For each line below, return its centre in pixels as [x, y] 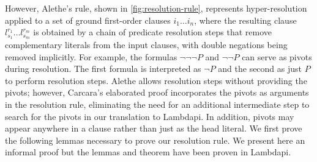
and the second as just [260, 69]
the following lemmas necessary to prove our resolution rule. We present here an [155, 140]
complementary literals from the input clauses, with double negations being [146, 45]
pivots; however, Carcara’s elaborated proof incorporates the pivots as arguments [157, 92]
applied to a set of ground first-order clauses [88, 20]
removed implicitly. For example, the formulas [91, 56]
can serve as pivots [277, 56]
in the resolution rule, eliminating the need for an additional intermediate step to [157, 104]
